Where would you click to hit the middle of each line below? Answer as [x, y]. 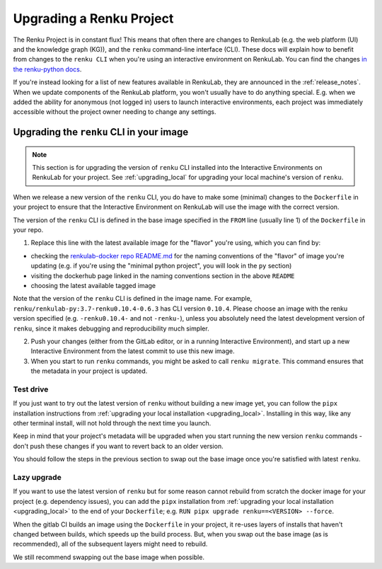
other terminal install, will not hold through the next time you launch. [112, 423]
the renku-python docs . [47, 69]
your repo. [28, 230]
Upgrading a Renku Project [93, 18]
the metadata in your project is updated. [89, 371]
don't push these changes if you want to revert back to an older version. [118, 446]
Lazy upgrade [37, 477]
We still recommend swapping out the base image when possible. [109, 557]
